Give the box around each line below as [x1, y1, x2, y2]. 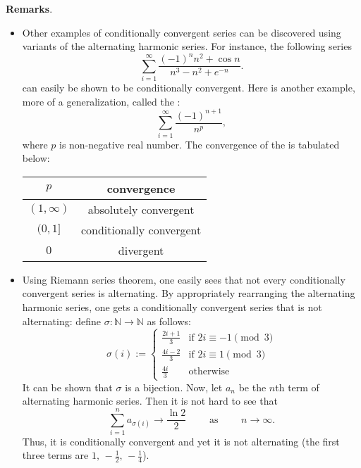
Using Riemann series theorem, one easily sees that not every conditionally [22, 272, 345, 286]
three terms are [22, 448, 89, 462]
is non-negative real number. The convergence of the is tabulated [59, 137, 340, 151]
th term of [275, 379, 319, 394]
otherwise [188, 367, 230, 377]
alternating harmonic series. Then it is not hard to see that [22, 393, 278, 408]
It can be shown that [22, 379, 113, 394]
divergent [118, 241, 164, 258]
